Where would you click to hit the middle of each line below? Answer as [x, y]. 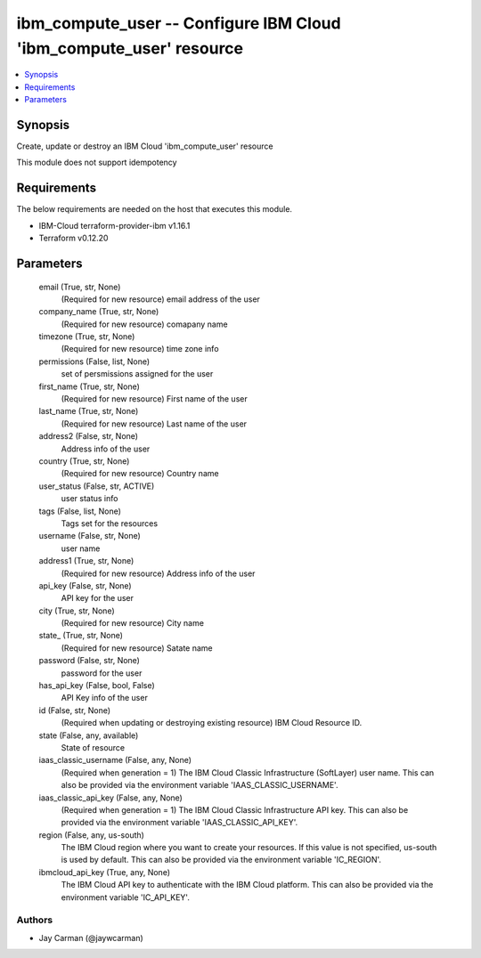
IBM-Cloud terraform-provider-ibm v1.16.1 [114, 225]
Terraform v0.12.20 [73, 238]
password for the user [102, 673]
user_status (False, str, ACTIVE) [97, 486]
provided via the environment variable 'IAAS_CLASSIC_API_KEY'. [179, 823]
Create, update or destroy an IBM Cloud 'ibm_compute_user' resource [145, 146]
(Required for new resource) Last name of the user [154, 424]
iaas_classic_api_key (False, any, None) [110, 798]
